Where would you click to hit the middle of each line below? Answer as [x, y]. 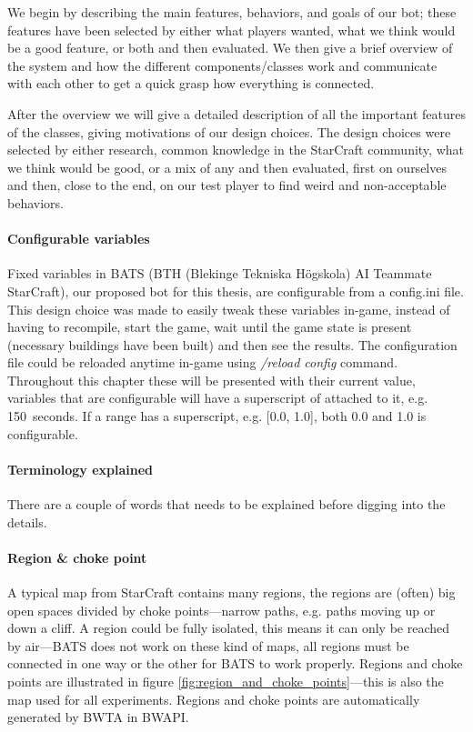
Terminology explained [81, 469]
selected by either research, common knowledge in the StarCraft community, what [236, 150]
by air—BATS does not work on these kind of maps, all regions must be [208, 645]
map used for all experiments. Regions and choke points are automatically [214, 699]
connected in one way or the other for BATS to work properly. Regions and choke [235, 663]
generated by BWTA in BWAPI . [98, 717]
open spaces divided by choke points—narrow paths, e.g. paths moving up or [221, 610]
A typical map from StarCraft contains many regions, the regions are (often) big [231, 592]
